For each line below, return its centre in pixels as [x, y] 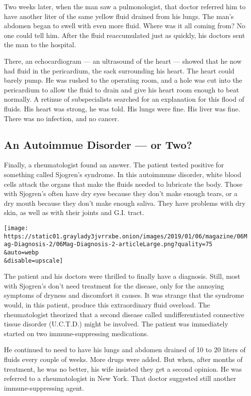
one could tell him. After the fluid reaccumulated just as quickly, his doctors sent [125, 35]
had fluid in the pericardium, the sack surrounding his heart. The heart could [119, 70]
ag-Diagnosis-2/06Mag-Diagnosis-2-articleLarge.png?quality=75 [108, 244]
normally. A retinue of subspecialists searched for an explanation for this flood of [124, 99]
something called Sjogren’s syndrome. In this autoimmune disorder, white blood [123, 174]
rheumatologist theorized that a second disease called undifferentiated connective [124, 314]
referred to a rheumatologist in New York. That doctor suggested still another [120, 378]
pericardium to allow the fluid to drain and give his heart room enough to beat [122, 89]
